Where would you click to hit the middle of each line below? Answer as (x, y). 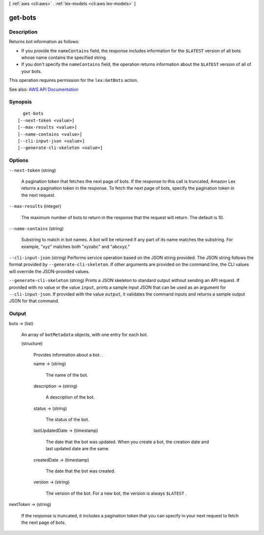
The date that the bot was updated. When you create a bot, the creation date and (127, 442)
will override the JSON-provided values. (49, 271)
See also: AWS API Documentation (44, 89)
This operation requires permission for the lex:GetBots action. (74, 80)
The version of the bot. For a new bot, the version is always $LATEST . (116, 493)
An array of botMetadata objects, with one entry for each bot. (85, 334)
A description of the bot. (70, 397)
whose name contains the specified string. (64, 57)
